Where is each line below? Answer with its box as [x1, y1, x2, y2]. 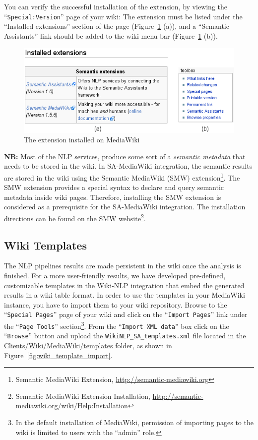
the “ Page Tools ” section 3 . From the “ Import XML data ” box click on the [4, 319, 229, 331]
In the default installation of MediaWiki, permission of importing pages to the [15, 417, 254, 427]
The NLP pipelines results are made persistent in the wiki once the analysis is [4, 260, 241, 271]
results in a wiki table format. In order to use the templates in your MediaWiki [4, 290, 245, 300]
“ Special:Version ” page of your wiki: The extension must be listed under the [4, 11, 243, 21]
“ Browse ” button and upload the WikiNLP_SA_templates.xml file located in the [4, 330, 246, 341]
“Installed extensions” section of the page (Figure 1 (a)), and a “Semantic [4, 21, 229, 31]
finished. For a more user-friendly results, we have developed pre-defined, [4, 270, 226, 280]
